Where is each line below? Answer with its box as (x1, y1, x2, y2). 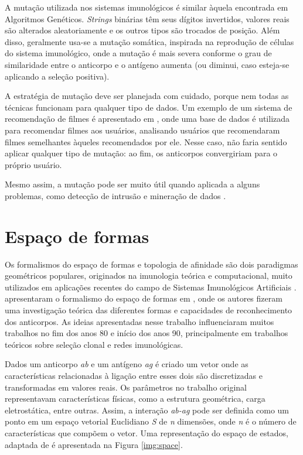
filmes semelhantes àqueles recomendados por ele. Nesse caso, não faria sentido (5, 135, 287, 148)
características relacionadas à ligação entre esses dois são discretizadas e (5, 369, 263, 381)
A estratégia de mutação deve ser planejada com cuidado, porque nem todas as (5, 90, 289, 102)
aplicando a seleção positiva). (5, 70, 110, 82)
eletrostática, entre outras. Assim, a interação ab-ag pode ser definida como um (5, 403, 290, 416)
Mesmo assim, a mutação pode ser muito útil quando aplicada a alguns (5, 178, 260, 190)
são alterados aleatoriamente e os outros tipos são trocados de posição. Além (5, 24, 280, 36)
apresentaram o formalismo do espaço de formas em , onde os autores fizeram (5, 292, 282, 305)
